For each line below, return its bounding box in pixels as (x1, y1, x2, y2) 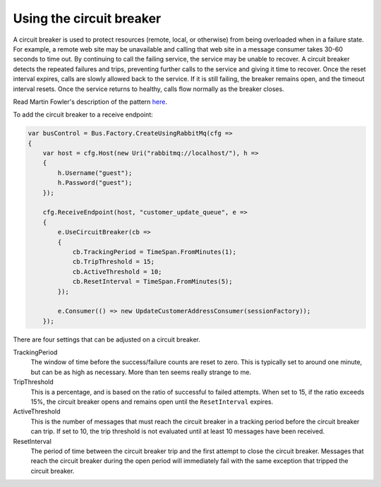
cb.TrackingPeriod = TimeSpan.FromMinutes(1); (72, 248, 236, 255)
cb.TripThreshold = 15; (72, 258, 155, 266)
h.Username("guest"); (57, 169, 133, 176)
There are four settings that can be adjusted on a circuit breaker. (13, 335, 201, 344)
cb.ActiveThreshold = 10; (72, 267, 162, 275)
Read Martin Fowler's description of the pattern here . (13, 97, 167, 106)
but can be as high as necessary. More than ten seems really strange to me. (30, 368, 252, 376)
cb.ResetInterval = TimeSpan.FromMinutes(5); (72, 277, 233, 286)
